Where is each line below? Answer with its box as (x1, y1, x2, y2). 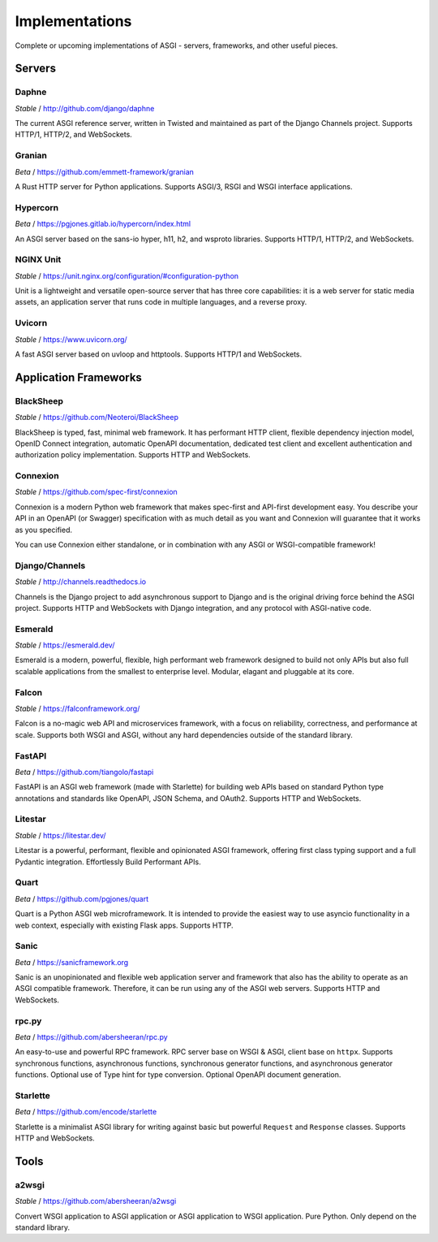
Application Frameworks (15, 370, 142, 384)
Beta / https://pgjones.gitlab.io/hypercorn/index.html (15, 219, 191, 229)
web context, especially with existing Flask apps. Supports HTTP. (15, 920, 234, 930)
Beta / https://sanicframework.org (15, 957, 129, 967)
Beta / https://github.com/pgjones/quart (15, 894, 149, 903)
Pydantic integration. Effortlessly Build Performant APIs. (15, 857, 202, 867)
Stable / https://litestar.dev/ (15, 830, 106, 840)
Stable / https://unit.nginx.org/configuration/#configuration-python (15, 270, 239, 280)
